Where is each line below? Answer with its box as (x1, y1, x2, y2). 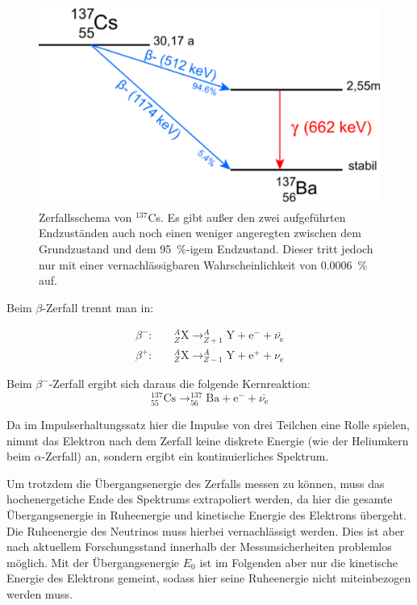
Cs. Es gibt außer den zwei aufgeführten (148, 208, 346, 225)
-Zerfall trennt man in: (42, 298, 154, 315)
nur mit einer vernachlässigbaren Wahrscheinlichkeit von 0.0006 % (39, 256, 368, 273)
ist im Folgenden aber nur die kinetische (199, 553, 398, 570)
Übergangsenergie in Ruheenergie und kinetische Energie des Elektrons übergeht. (6, 507, 407, 524)
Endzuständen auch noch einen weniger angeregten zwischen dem (39, 224, 361, 241)
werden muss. (6, 586, 73, 603)
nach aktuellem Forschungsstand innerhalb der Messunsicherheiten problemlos (6, 538, 392, 555)
